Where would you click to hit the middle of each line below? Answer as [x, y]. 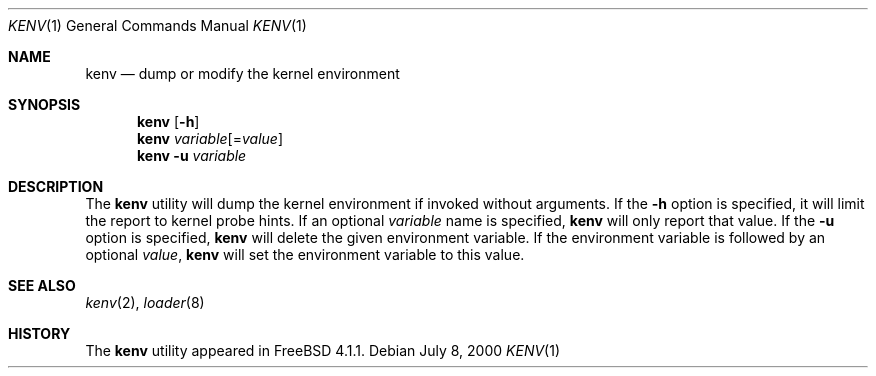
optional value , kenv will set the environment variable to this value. [305, 254]
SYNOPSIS [44, 104]
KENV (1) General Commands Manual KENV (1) [157, 25]
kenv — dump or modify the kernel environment [242, 73]
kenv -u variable [192, 155]
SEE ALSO [42, 285]
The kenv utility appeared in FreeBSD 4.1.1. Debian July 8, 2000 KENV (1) [323, 350]
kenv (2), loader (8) [145, 302]
